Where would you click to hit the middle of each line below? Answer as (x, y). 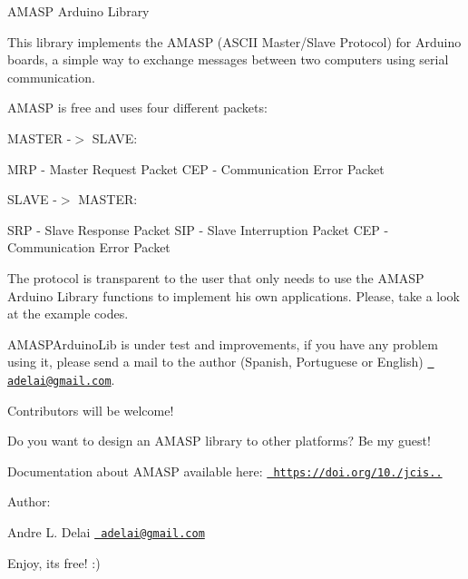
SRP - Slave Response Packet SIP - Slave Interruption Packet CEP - (198, 229)
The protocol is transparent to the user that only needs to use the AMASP (216, 277)
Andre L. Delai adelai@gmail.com (106, 532)
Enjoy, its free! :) (54, 562)
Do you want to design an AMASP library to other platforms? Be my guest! (219, 441)
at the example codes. (68, 314)
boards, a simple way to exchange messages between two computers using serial (228, 59)
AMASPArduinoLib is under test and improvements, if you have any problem (223, 343)
